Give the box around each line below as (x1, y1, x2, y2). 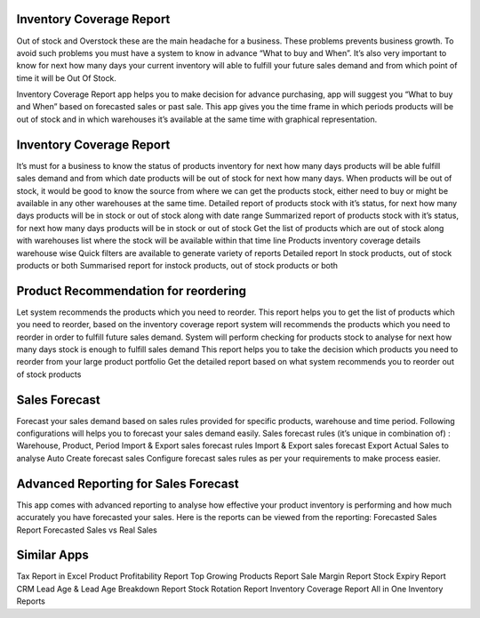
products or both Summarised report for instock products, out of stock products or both (16, 260, 338, 270)
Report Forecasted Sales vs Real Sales (16, 525, 157, 535)
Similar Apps (16, 548, 89, 563)
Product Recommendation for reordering (16, 283, 246, 298)
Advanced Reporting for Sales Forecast (16, 476, 239, 491)
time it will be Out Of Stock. (16, 72, 117, 84)
